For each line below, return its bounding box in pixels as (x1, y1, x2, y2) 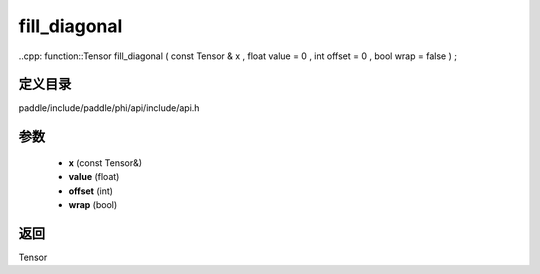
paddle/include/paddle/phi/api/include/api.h (18, 102, 200, 114)
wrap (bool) (68, 199, 118, 211)
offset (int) (68, 185, 114, 197)
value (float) (68, 171, 120, 183)
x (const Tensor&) (68, 156, 143, 169)
